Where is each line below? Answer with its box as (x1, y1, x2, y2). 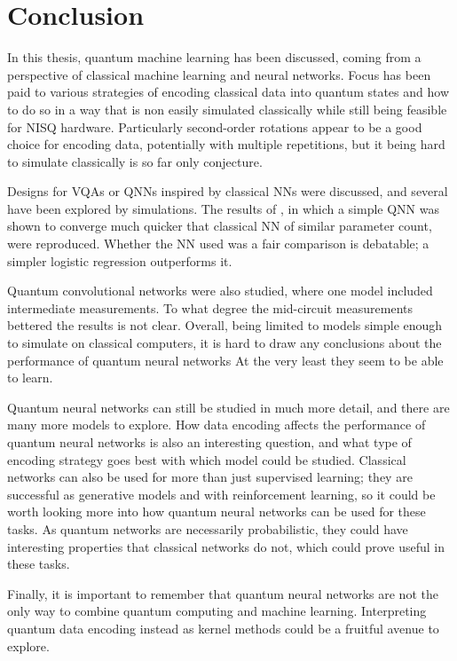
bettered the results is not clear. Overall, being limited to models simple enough (7, 316, 443, 334)
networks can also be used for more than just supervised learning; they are (7, 468, 413, 486)
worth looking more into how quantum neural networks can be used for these (7, 502, 426, 521)
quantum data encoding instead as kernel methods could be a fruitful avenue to (7, 618, 439, 637)
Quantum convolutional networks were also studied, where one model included (7, 281, 433, 300)
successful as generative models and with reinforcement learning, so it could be (7, 484, 436, 503)
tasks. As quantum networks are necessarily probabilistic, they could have (7, 519, 408, 538)
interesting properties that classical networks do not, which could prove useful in (7, 537, 445, 555)
